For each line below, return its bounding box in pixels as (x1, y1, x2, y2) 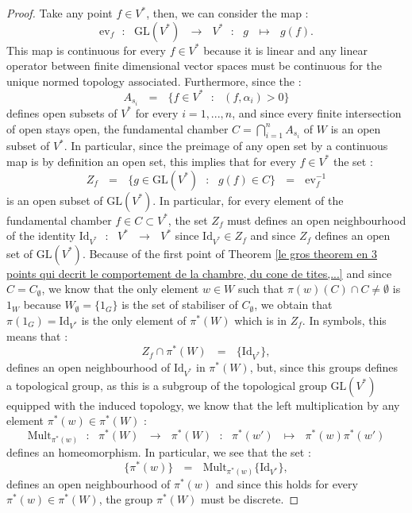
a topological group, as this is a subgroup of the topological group (6, 376, 327, 393)
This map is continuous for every (6, 41, 166, 58)
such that (237, 280, 284, 297)
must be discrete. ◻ (201, 491, 299, 507)
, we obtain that (254, 296, 333, 313)
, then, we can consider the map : (146, 5, 309, 21)
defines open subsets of (6, 104, 117, 121)
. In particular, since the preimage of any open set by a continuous (64, 137, 388, 154)
